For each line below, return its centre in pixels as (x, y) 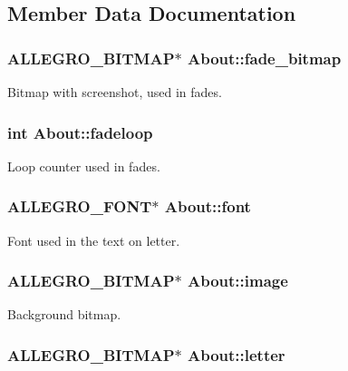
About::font (208, 206)
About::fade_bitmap (264, 58)
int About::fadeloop (80, 132)
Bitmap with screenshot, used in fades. (115, 92)
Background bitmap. (64, 314)
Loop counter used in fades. (84, 166)
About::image (237, 281)
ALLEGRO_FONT (80, 206)
